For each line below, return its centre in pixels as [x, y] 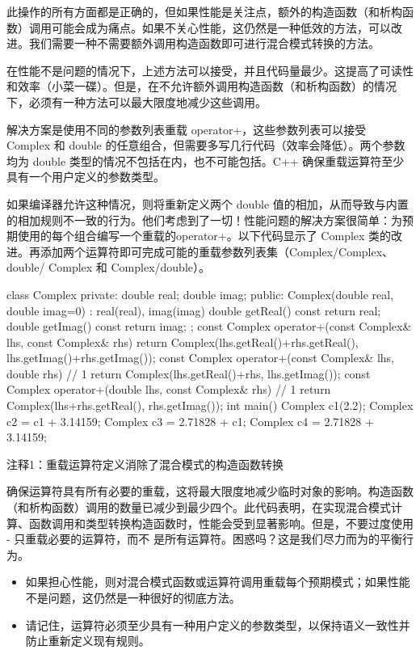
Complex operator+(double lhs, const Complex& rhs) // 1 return [169, 389]
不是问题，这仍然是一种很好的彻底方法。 [133, 597]
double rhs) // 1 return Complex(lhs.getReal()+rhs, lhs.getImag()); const [189, 373]
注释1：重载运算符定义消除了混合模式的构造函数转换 [145, 464]
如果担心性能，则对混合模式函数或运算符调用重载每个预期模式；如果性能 [218, 582]
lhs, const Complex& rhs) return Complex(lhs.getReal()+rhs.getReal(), [183, 342]
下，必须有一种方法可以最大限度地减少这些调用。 [136, 101]
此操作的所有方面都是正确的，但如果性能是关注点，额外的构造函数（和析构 [204, 11]
